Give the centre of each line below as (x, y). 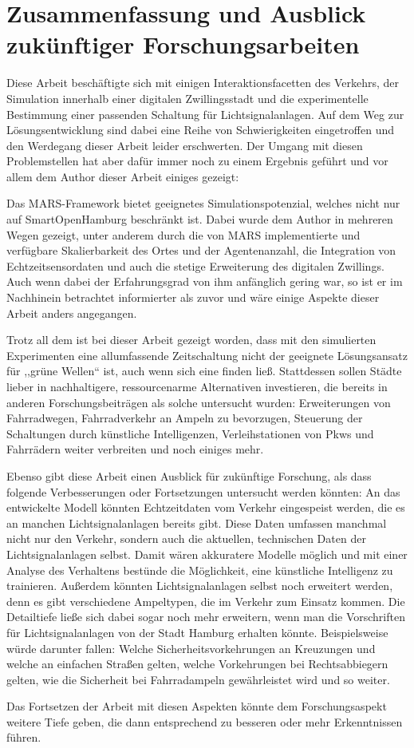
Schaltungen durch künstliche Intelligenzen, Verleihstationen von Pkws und (190, 433)
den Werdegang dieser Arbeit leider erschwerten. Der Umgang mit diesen (185, 145)
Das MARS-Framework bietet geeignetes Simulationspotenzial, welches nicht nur (203, 203)
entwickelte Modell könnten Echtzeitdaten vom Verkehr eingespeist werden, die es (206, 507)
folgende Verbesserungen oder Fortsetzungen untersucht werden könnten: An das (203, 491)
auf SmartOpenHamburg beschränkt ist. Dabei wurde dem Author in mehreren (200, 219)
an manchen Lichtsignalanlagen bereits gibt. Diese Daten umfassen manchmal (197, 522)
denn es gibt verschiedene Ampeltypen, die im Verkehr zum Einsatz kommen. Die (206, 601)
